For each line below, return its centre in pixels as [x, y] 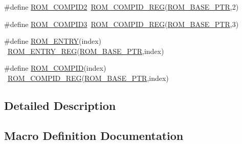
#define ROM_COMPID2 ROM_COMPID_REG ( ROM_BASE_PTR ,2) [122, 7]
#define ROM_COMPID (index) [55, 68]
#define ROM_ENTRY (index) [53, 41]
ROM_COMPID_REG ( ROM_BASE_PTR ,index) [88, 78]
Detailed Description [60, 105]
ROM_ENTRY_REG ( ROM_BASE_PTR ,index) [86, 51]
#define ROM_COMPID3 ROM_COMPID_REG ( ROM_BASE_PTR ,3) [122, 24]
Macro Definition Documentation [94, 135]
